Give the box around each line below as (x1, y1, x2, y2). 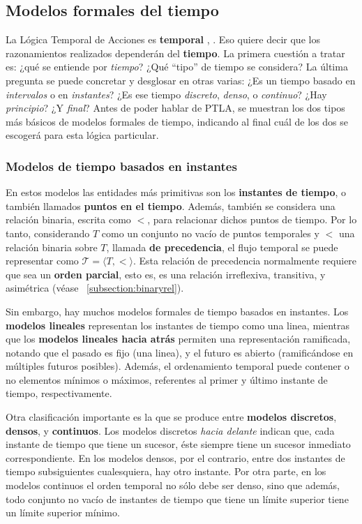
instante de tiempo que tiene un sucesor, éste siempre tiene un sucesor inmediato (6, 437, 351, 451)
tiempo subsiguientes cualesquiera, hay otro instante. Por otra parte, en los (6, 464, 326, 479)
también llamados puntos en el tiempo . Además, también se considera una (6, 198, 335, 213)
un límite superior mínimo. (6, 505, 120, 520)
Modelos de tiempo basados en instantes (6, 157, 237, 174)
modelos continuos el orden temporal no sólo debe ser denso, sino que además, (6, 478, 340, 493)
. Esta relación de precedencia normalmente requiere (133, 253, 357, 268)
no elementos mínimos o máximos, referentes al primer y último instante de (6, 372, 328, 387)
